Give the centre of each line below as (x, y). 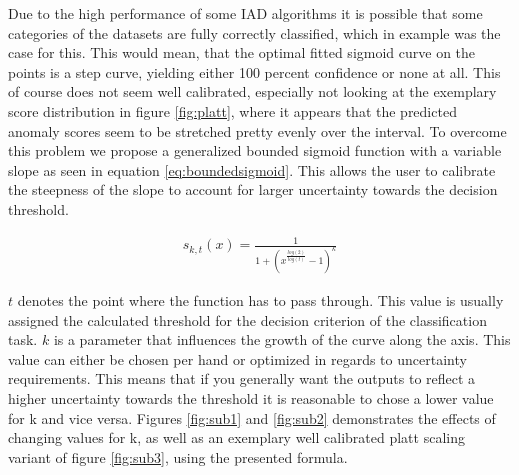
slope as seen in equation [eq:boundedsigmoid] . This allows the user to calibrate (252, 169)
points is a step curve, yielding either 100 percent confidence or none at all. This (254, 71)
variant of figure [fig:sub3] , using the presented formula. (178, 456)
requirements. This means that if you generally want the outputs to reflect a (242, 378)
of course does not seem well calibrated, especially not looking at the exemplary (252, 91)
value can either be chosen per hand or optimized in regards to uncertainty (237, 358)
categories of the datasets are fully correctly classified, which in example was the (254, 32)
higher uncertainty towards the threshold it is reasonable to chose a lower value (251, 397)
